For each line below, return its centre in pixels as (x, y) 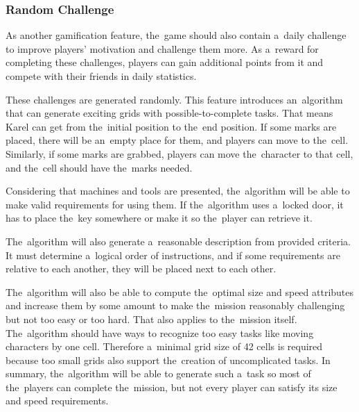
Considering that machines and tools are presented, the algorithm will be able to (178, 191)
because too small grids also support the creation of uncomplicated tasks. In (168, 360)
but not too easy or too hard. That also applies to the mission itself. (151, 319)
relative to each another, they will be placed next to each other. (141, 269)
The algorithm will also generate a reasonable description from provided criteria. (178, 241)
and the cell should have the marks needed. (99, 167)
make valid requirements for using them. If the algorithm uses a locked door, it (175, 204)
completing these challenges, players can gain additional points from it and (165, 62)
